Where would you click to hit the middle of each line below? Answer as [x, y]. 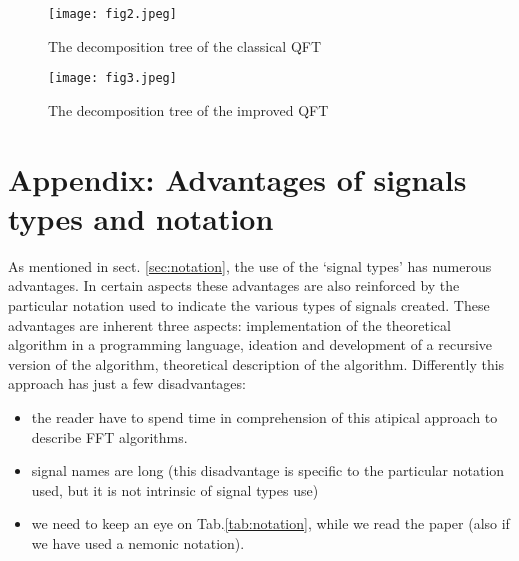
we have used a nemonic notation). [138, 542]
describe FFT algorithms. [109, 436]
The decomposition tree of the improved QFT [188, 109]
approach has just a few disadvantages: [127, 383]
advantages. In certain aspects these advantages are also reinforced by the [234, 285]
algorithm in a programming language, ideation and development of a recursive [250, 344]
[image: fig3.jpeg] [112, 78]
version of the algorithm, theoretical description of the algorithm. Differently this [256, 363]
